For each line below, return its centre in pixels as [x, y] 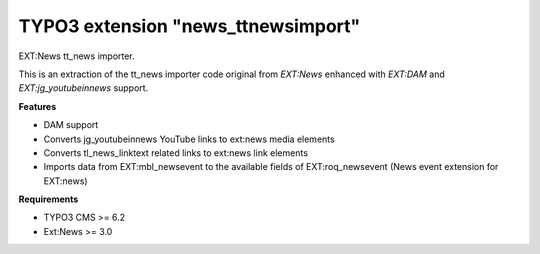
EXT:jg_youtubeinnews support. [83, 88]
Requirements [48, 199]
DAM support [71, 125]
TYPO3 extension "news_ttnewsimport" [189, 26]
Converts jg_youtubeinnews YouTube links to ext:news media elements [189, 139]
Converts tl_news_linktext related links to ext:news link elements [176, 152]
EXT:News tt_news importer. [76, 56]
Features [37, 106]
